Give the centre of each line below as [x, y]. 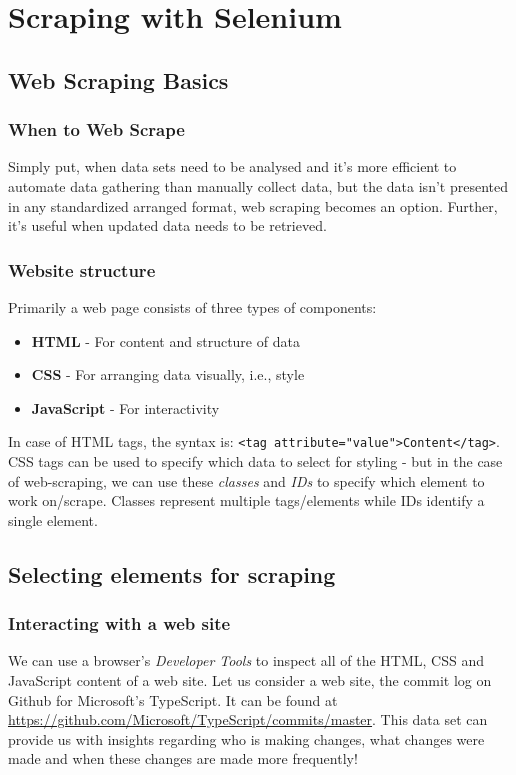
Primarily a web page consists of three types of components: [192, 306]
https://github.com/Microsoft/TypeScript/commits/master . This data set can [248, 719]
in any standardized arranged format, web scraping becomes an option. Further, [253, 205]
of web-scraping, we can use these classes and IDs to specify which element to [246, 480]
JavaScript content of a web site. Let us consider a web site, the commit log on [250, 679]
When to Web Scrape [96, 129]
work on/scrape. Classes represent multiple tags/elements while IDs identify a [246, 500]
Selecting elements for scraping [172, 573]
